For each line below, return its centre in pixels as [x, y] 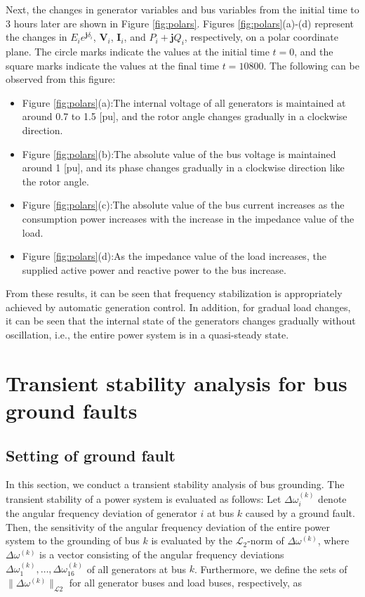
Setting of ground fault [91, 455]
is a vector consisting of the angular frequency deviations [162, 555]
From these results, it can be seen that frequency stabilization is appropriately [174, 293]
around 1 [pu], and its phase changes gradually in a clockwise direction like [183, 168]
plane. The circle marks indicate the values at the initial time [138, 51]
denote [332, 498]
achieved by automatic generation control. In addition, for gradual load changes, [178, 307]
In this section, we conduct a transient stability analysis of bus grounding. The [175, 484]
